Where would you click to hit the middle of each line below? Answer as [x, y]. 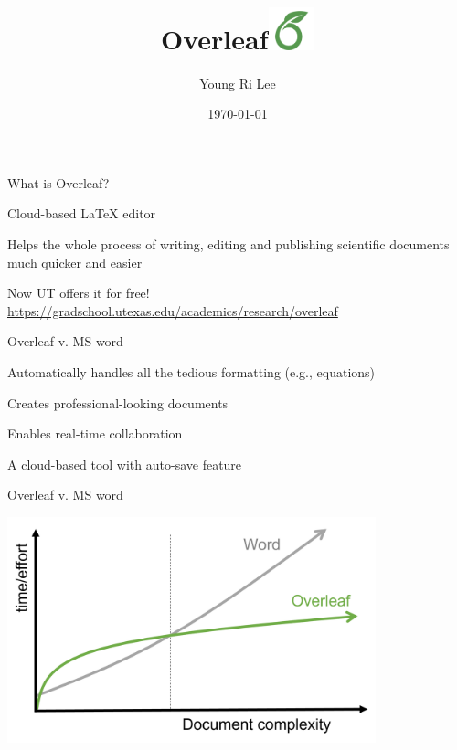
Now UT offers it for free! [79, 293]
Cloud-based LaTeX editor [82, 213]
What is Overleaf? [58, 182]
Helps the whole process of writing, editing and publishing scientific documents [228, 243]
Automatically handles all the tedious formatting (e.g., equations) [191, 371]
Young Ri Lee [238, 83]
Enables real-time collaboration [95, 433]
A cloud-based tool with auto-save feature [125, 464]
